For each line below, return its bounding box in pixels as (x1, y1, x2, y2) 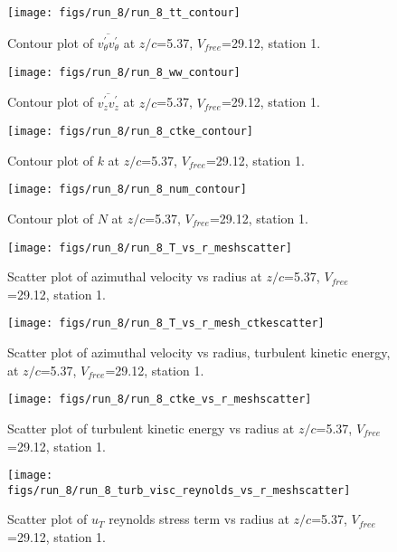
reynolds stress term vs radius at (109, 509, 289, 528)
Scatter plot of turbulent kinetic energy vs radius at (7, 418, 295, 437)
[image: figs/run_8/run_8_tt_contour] (7, 6, 241, 19)
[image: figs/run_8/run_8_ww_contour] (7, 65, 241, 79)
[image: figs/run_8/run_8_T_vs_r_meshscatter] (7, 241, 292, 254)
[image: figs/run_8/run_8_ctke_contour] (7, 125, 254, 138)
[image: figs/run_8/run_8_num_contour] (7, 183, 247, 196)
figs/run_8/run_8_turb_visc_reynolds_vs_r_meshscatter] (7, 483, 351, 497)
